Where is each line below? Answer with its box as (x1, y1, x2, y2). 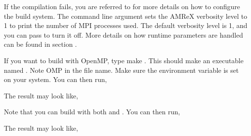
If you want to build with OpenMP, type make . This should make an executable (4, 55, 244, 65)
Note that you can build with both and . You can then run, (4, 107, 180, 117)
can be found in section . (4, 39, 77, 49)
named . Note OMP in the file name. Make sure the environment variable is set (4, 65, 239, 75)
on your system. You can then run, (4, 74, 107, 84)
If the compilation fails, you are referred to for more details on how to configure (4, 1, 240, 11)
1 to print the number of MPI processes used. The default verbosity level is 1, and (4, 20, 248, 30)
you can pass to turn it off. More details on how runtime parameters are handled (4, 29, 243, 40)
